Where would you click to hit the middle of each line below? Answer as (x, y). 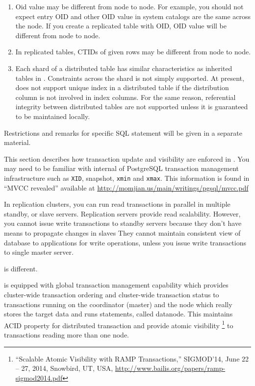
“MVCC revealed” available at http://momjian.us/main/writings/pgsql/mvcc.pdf (126, 187)
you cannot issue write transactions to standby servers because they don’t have (123, 223)
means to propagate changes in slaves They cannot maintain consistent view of (122, 232)
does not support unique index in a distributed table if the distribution (122, 87)
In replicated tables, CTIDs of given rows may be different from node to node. (133, 52)
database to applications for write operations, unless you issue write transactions (125, 242)
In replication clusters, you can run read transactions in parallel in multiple (117, 204)
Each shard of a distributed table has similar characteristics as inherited (124, 68)
